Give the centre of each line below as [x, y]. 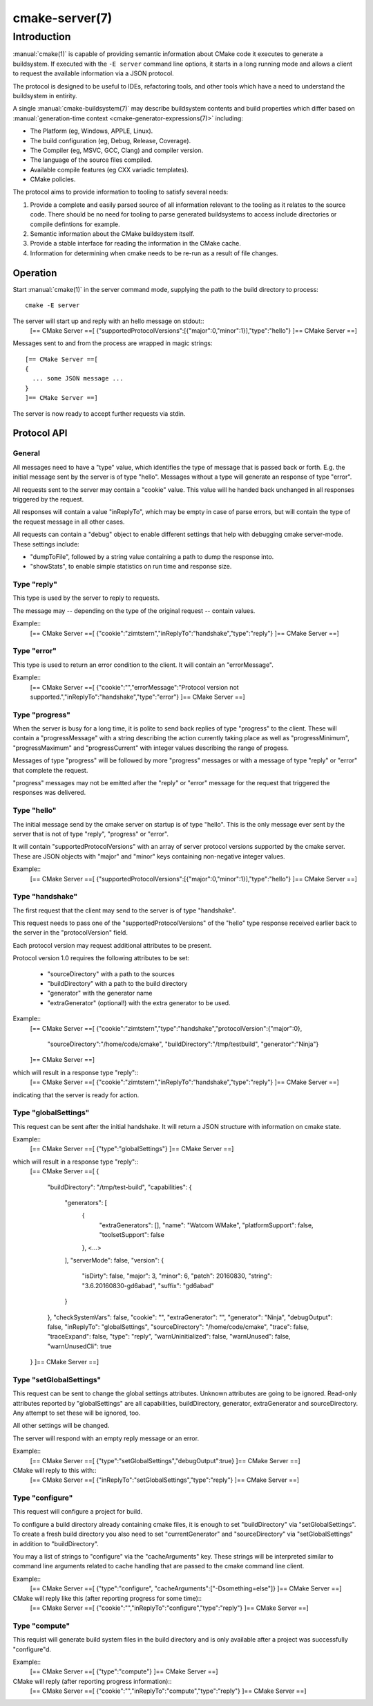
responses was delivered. [49, 793]
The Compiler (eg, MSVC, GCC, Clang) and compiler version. [117, 150]
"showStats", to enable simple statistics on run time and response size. [131, 567]
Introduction [42, 37]
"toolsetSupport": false [132, 1235]
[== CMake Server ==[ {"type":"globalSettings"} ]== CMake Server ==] [132, 1149]
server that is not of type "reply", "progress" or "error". [91, 834]
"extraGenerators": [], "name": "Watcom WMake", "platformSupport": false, [206, 1225]
